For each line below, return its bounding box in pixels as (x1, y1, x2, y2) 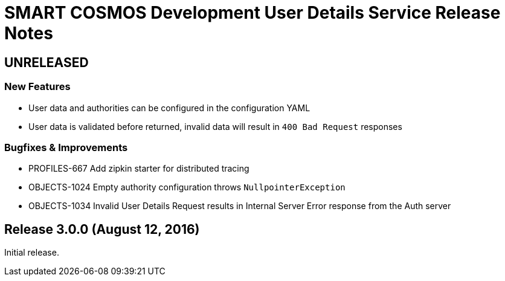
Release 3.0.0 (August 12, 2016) (4, 221, 200, 237)
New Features (4, 80, 71, 93)
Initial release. (4, 247, 59, 258)
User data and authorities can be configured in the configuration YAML (28, 102, 310, 113)
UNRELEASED (4, 54, 89, 70)
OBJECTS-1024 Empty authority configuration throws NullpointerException (28, 182, 346, 193)
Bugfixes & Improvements (4, 141, 128, 153)
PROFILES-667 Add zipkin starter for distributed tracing (28, 163, 249, 174)
